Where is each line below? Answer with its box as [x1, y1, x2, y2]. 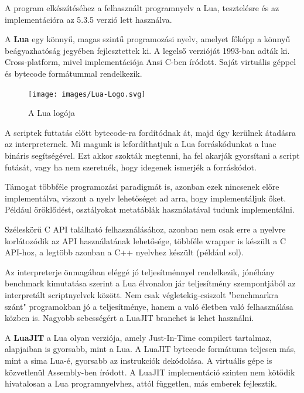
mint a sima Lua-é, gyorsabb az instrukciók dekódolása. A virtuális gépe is [5, 354, 272, 366]
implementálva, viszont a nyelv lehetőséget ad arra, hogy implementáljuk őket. [5, 192, 286, 204]
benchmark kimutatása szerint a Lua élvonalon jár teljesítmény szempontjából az [5, 277, 296, 289]
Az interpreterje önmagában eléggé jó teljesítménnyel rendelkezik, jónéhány [5, 265, 275, 278]
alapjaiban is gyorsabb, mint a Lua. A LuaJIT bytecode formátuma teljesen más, [5, 343, 296, 355]
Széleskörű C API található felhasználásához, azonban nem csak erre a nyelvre [5, 223, 286, 235]
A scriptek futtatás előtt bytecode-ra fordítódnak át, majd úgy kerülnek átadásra [5, 126, 296, 138]
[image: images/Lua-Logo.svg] [28, 90, 146, 98]
